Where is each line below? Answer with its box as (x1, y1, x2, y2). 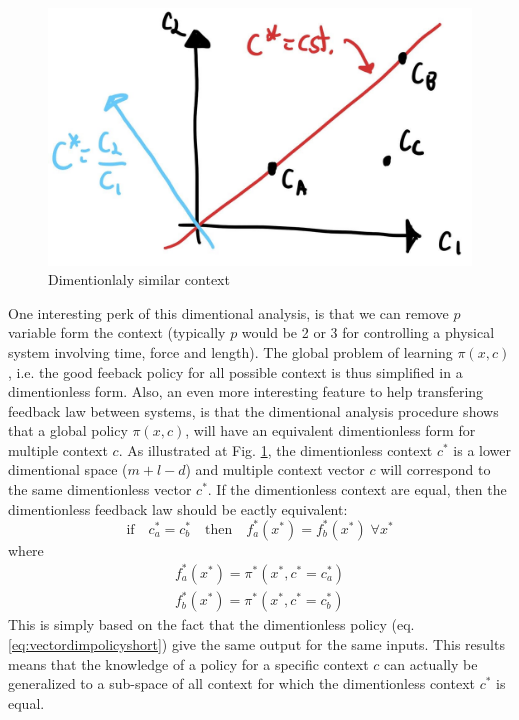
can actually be (384, 653, 478, 674)
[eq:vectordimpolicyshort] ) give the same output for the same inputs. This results (8, 634, 505, 655)
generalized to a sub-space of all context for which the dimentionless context (8, 673, 476, 694)
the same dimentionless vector (8, 479, 192, 500)
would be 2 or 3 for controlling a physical (241, 322, 495, 343)
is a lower (453, 439, 512, 460)
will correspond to (380, 459, 491, 480)
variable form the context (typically (8, 322, 226, 343)
